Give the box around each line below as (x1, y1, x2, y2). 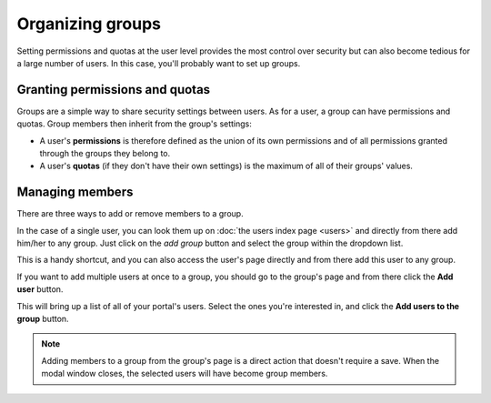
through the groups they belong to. (39, 148, 171, 159)
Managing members (16, 185, 134, 200)
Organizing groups (16, 14, 161, 34)
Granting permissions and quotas (16, 82, 211, 97)
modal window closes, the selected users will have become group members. (41, 368, 328, 379)
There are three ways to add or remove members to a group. (16, 208, 245, 219)
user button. (16, 284, 64, 295)
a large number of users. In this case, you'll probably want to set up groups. (16, 57, 301, 68)
